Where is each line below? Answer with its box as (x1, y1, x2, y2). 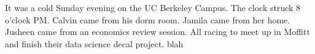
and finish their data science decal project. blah (5, 37, 184, 50)
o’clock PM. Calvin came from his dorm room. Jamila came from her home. (5, 13, 290, 26)
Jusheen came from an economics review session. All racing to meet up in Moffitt (5, 25, 310, 38)
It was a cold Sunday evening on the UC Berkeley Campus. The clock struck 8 (5, 1, 301, 13)
